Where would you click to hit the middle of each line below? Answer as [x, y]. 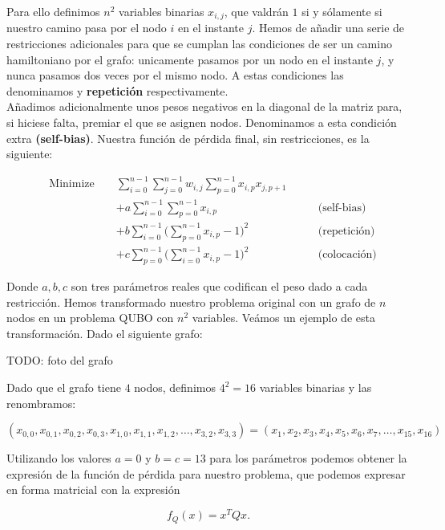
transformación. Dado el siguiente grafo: [105, 333]
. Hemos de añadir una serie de [328, 28]
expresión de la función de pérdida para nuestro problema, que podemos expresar [206, 473]
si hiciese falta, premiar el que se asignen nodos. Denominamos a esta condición [202, 122]
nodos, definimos [175, 387]
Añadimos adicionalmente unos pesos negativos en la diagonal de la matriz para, [204, 106]
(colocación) [347, 255]
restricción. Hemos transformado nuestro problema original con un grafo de [191, 302]
